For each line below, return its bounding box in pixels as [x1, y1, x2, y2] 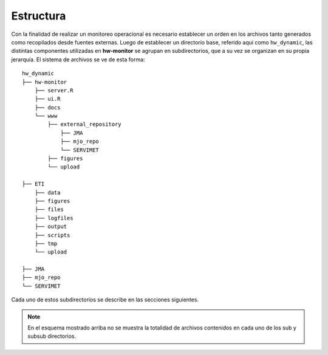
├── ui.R [34, 95, 61, 103]
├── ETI [22, 181, 45, 188]
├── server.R [34, 87, 73, 94]
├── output [34, 223, 67, 230]
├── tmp [34, 240, 58, 247]
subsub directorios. [27, 333, 77, 340]
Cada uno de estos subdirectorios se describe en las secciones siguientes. [11, 296, 199, 303]
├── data [34, 189, 61, 196]
